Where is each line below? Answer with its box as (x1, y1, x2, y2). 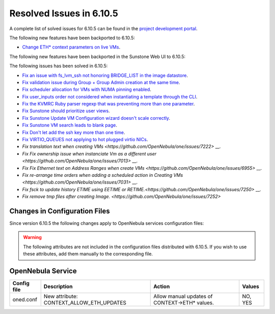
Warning (23, 234, 42, 241)
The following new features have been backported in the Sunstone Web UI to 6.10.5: (9, 54, 186, 60)
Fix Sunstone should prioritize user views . (22, 108, 110, 114)
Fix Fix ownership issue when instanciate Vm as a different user (22, 150, 157, 156)
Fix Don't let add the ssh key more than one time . (22, 129, 125, 135)
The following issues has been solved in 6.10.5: (9, 63, 108, 69)
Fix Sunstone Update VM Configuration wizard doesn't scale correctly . (22, 115, 171, 121)
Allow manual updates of (153, 293, 213, 300)
